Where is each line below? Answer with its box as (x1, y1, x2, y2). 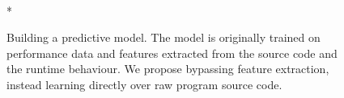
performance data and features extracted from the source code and (6, 44, 338, 61)
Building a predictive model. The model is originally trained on (6, 29, 321, 46)
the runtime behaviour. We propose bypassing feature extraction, (6, 60, 329, 77)
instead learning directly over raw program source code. (6, 76, 282, 92)
